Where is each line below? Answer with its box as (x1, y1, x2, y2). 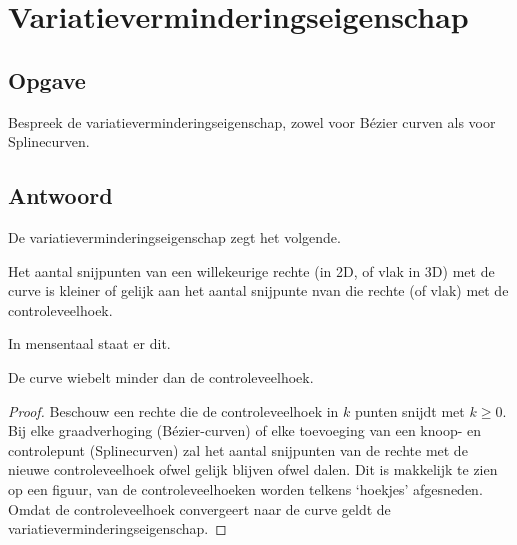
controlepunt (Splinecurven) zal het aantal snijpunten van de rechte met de (8, 439, 468, 460)
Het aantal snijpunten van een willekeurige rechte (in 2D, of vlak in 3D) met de (8, 260, 495, 281)
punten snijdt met (355, 400, 465, 421)
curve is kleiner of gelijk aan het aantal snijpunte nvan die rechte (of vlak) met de (8, 280, 509, 301)
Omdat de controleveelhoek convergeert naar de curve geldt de (8, 498, 391, 519)
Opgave (8, 64, 86, 95)
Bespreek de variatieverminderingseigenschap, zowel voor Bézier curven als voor (8, 111, 496, 132)
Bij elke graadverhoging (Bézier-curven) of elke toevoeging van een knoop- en (8, 420, 482, 441)
